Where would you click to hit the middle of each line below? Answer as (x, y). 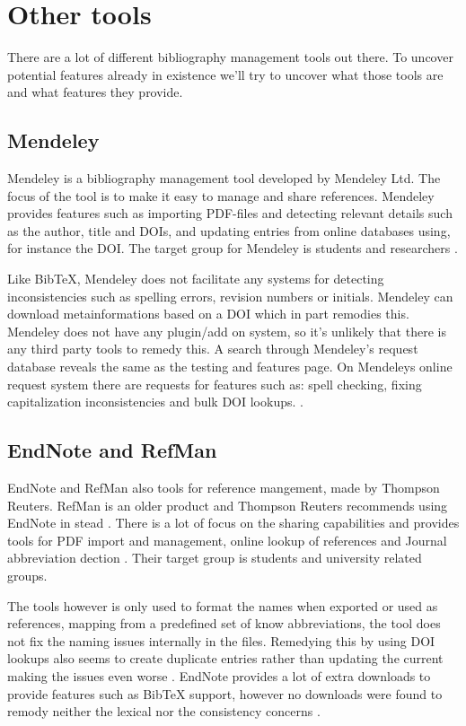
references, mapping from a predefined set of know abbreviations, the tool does (224, 623)
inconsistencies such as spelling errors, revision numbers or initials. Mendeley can (230, 296)
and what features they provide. (95, 92)
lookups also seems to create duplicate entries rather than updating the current (225, 658)
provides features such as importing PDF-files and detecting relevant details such (230, 213)
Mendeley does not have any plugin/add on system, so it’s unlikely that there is (227, 331)
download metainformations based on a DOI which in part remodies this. (208, 314)
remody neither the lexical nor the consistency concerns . (164, 711)
